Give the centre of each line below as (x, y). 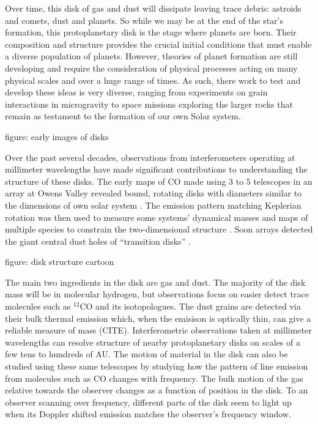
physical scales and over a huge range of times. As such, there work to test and (153, 80)
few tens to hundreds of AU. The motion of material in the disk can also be (146, 354)
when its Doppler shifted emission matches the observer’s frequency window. (148, 414)
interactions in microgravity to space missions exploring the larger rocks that (149, 104)
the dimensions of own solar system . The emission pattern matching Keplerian (153, 205)
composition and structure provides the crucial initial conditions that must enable (158, 44)
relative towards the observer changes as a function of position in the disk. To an (157, 390)
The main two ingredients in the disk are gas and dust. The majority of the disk (155, 282)
